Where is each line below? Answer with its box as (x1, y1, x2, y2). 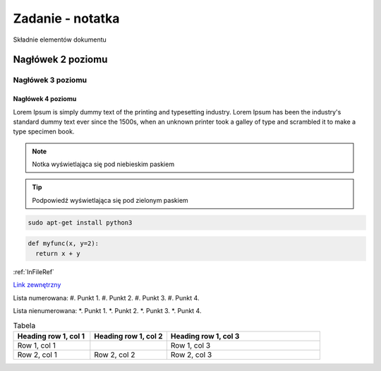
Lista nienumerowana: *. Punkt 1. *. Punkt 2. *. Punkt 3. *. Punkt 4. (13, 306, 202, 314)
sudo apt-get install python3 (28, 218, 133, 226)
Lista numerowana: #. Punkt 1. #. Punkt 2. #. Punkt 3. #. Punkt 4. (13, 293, 200, 302)
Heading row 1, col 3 (170, 331, 240, 341)
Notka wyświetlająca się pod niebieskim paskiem (32, 160, 175, 169)
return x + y (35, 249, 80, 257)
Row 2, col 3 (170, 350, 212, 360)
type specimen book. (13, 127, 75, 136)
